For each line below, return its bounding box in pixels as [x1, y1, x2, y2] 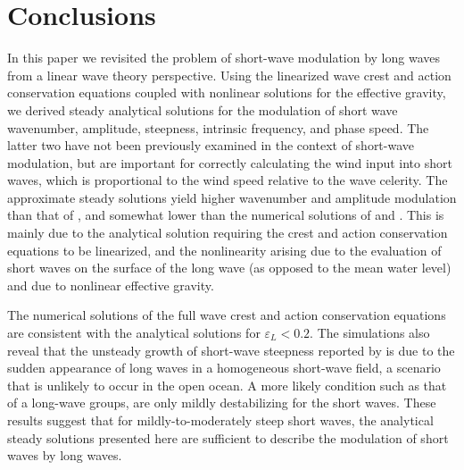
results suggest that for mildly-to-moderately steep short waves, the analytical [7, 411, 434, 429]
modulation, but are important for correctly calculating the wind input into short [7, 153, 452, 172]
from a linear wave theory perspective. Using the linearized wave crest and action [7, 65, 452, 84]
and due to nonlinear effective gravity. [7, 275, 214, 294]
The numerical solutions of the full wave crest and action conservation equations [7, 306, 446, 324]
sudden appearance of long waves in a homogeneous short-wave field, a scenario [7, 358, 441, 377]
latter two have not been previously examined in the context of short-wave [7, 136, 415, 155]
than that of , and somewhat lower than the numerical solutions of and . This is [7, 206, 444, 224]
